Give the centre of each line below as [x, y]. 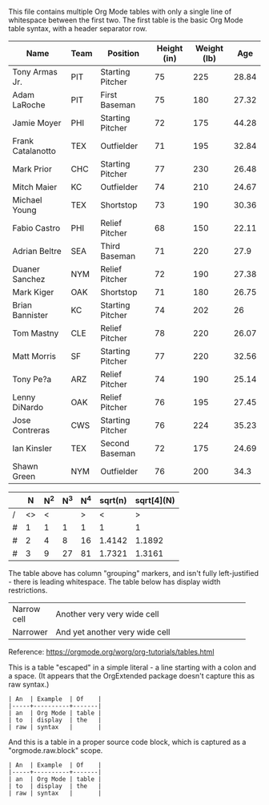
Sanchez [29, 279]
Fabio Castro [36, 228]
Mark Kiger [33, 292]
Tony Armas [35, 72]
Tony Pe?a [32, 379]
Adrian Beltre [37, 251]
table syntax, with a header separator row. [78, 28]
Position [124, 53]
